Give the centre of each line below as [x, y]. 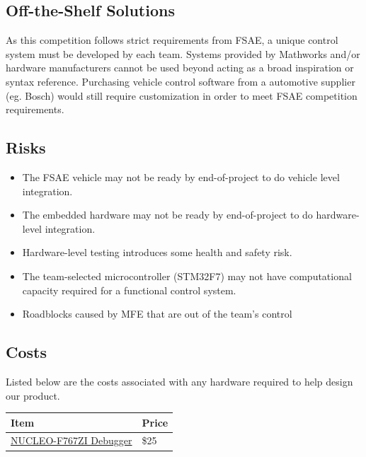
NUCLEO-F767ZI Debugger [72, 440]
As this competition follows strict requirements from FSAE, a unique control [172, 40]
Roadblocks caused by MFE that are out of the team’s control [157, 314]
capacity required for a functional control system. [129, 290]
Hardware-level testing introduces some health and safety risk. [157, 252]
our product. [33, 395]
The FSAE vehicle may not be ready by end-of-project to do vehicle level [181, 177]
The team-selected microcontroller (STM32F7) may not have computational [187, 276]
